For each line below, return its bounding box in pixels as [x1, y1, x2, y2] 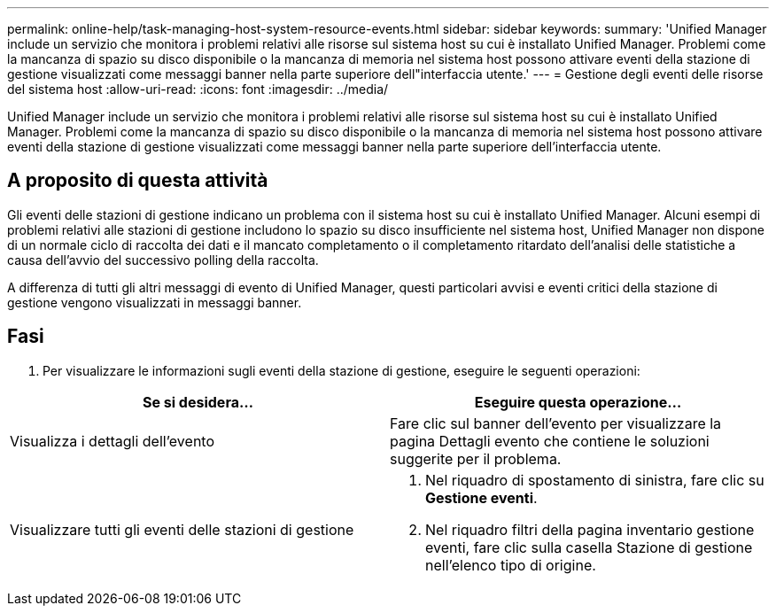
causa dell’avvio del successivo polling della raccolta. [7, 252, 319, 268]
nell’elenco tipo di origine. [425, 555, 596, 574]
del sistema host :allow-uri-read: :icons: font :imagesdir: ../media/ [7, 81, 389, 97]
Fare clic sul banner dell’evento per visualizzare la [390, 414, 722, 432]
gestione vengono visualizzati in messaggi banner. [7, 294, 302, 310]
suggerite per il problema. [390, 449, 562, 468]
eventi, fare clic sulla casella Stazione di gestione [425, 538, 753, 556]
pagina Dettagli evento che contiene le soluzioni [390, 431, 710, 450]
